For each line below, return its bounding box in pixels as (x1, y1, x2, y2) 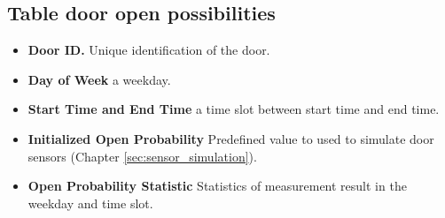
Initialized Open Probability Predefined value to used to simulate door (27, 129, 434, 147)
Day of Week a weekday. (27, 70, 171, 88)
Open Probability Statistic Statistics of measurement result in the (27, 177, 407, 195)
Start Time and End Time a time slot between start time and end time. (27, 100, 440, 118)
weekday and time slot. (27, 193, 153, 212)
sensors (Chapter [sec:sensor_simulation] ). (27, 147, 257, 165)
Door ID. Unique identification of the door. (27, 41, 270, 59)
